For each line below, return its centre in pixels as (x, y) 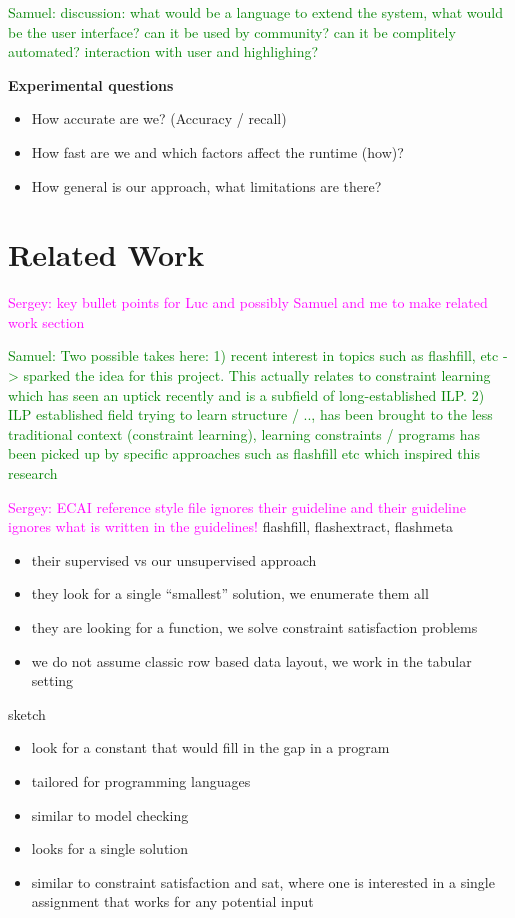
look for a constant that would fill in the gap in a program (210, 747)
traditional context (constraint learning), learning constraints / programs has (244, 433)
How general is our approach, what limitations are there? (206, 185)
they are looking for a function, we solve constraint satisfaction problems (254, 627)
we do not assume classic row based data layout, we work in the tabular (251, 660)
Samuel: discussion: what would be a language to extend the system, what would (256, 12)
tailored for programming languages (141, 780)
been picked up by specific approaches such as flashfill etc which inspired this (244, 453)
